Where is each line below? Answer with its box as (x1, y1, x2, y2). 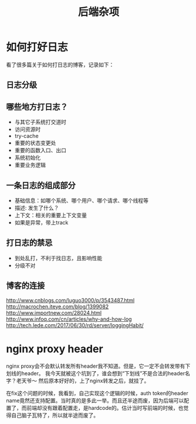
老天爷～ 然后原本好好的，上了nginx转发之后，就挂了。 (16, 377, 150, 384)
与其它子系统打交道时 (14, 119, 66, 126)
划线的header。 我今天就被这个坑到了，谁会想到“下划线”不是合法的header (6, 369, 185, 376)
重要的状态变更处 (14, 139, 56, 147)
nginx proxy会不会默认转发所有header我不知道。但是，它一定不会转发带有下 (6, 362, 191, 369)
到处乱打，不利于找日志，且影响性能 (14, 254, 103, 261)
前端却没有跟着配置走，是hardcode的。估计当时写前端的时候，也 (26, 404, 184, 411)
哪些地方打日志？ (6, 102, 68, 112)
